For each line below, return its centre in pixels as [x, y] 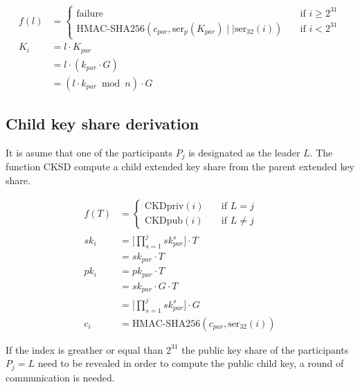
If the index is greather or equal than [84, 349]
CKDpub [164, 221]
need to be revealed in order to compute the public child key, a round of [191, 363]
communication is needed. [60, 377]
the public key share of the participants [265, 349]
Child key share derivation [102, 124]
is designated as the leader [244, 152]
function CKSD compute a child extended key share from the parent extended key [180, 166]
